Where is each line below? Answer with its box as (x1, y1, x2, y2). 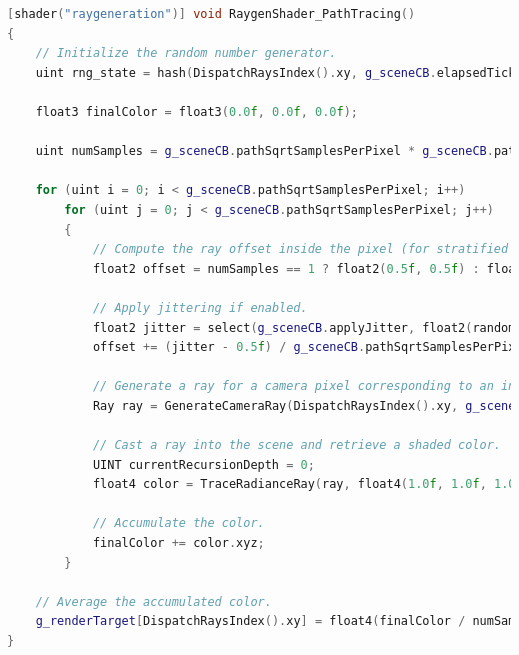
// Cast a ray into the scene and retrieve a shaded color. (92, 438, 501, 453)
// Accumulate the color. (92, 516, 265, 531)
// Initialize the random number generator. (35, 46, 337, 61)
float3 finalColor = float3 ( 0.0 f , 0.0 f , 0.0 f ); (35, 104, 358, 119)
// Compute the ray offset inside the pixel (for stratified (92, 242, 509, 257)
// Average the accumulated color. (35, 594, 272, 609)
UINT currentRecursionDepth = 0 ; (92, 457, 315, 472)
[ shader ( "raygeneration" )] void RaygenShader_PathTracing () (7, 7, 416, 21)
